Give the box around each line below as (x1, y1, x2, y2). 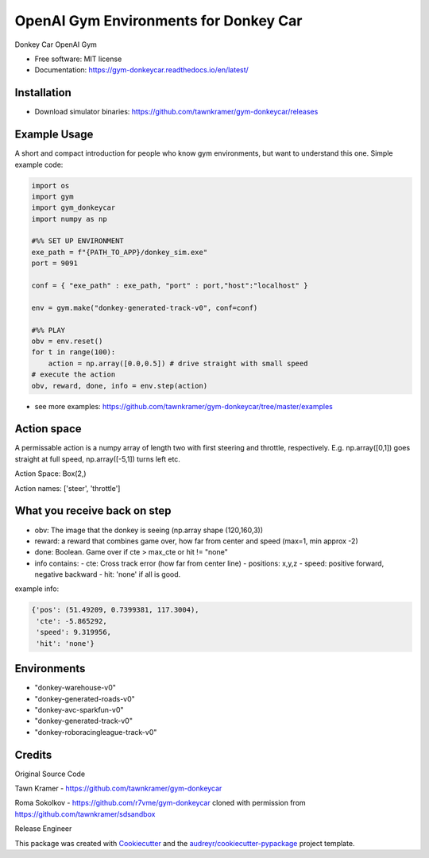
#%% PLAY (31, 326, 66, 334)
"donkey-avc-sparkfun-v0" (34, 705, 124, 714)
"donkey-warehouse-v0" (34, 683, 117, 693)
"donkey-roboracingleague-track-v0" (34, 727, 157, 736)
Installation (14, 86, 71, 99)
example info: (14, 584, 60, 593)
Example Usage (14, 128, 94, 141)
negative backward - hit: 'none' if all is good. (34, 570, 181, 579)
